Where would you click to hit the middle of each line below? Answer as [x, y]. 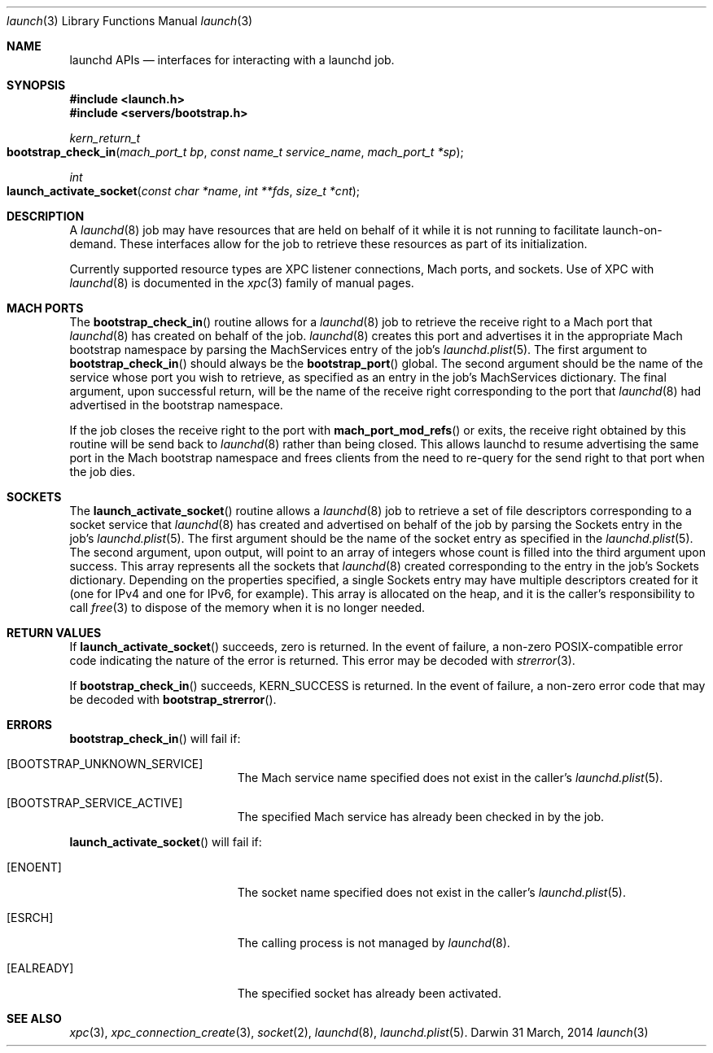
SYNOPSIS [36, 85]
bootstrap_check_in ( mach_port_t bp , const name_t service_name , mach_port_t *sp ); [235, 152]
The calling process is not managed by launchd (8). [374, 943]
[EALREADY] [40, 968]
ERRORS [30, 725]
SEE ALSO [34, 1018]
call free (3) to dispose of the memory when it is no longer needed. [247, 607]
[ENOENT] [34, 867]
